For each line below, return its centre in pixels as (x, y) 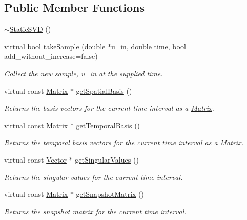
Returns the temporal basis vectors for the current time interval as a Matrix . (124, 142)
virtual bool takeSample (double (55, 46)
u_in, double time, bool (148, 46)
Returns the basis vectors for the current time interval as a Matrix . (109, 108)
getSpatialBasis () (104, 91)
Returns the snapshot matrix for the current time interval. (95, 211)
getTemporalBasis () (108, 125)
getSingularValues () (107, 159)
